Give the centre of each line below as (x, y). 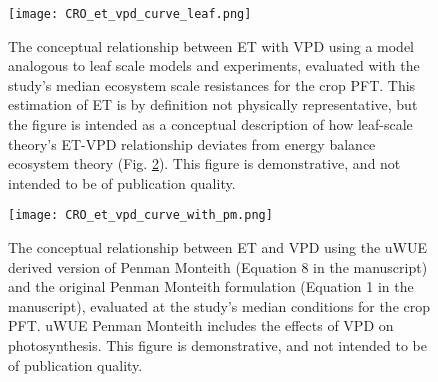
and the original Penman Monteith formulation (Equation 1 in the (211, 286)
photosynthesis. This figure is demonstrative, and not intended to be (218, 345)
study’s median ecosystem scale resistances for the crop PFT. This (212, 84)
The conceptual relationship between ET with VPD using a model (211, 45)
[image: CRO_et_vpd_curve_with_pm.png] (140, 215)
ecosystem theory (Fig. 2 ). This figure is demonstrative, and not (204, 163)
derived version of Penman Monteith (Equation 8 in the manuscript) (218, 266)
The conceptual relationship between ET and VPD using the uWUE (218, 247)
